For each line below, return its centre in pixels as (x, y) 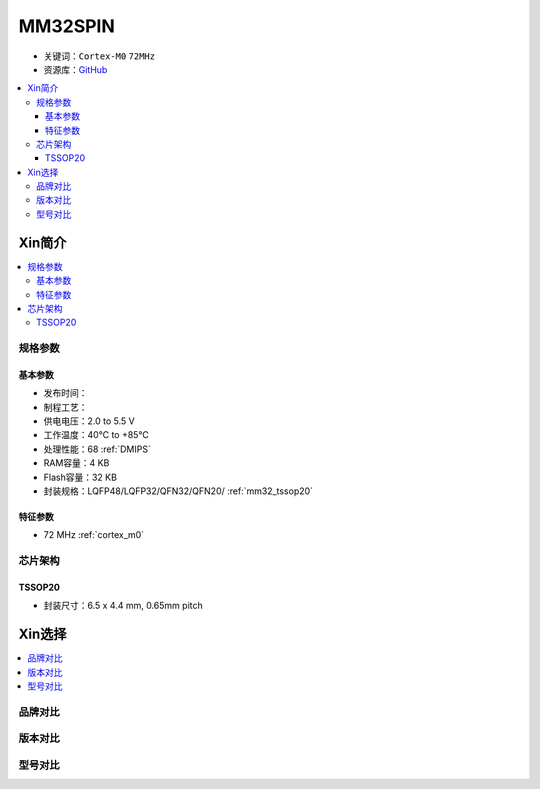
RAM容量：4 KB (76, 463)
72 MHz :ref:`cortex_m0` (94, 535)
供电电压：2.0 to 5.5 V (89, 421)
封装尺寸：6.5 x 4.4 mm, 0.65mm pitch (123, 606)
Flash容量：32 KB (80, 477)
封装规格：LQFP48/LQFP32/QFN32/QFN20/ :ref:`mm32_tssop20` (178, 491)
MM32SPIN (66, 26)
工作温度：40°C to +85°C (96, 435)
